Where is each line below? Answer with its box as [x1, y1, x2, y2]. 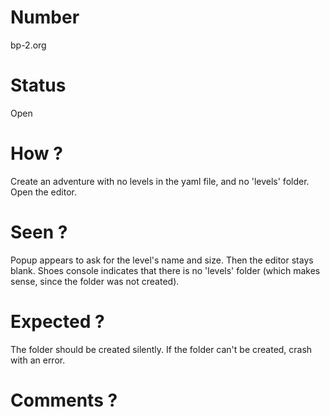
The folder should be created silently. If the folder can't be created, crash [10, 343, 313, 355]
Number [10, 6, 80, 29]
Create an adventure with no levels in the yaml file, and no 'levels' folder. [10, 175, 310, 187]
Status [10, 74, 67, 97]
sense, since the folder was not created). [10, 275, 180, 287]
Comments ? [10, 389, 118, 411]
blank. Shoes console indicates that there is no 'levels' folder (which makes [10, 264, 321, 276]
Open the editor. [10, 186, 77, 198]
